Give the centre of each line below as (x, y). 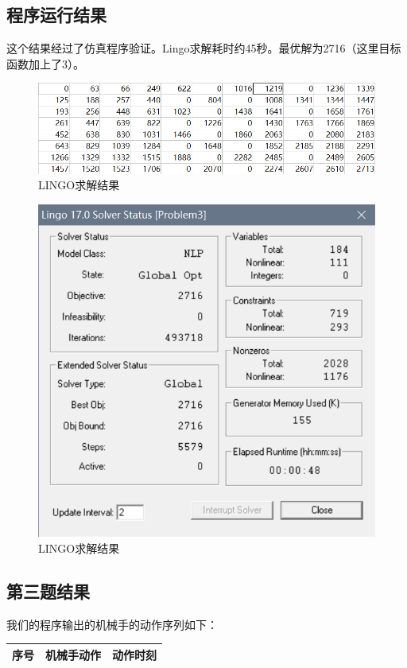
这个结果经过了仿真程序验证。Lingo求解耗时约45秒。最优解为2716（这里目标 (204, 48)
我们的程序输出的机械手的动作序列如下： (112, 624)
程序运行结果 (56, 15)
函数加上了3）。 (45, 63)
